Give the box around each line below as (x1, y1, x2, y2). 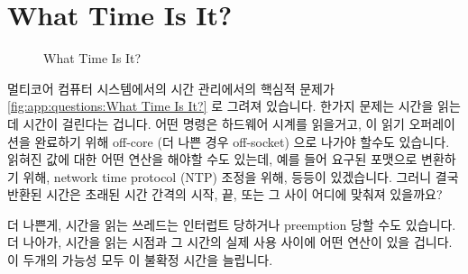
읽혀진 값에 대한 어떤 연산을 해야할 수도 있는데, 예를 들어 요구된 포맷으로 (7, 150, 418, 169)
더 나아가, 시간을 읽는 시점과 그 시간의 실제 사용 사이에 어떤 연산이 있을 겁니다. (7, 233, 453, 251)
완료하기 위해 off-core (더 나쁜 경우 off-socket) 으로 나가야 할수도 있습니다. (34, 132, 450, 151)
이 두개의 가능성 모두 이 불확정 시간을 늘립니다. (7, 251, 273, 269)
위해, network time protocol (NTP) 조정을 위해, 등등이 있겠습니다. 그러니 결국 (23, 167, 459, 186)
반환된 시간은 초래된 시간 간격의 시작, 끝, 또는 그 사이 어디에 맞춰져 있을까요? (7, 185, 443, 204)
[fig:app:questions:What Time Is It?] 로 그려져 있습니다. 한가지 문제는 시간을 (7, 96, 434, 115)
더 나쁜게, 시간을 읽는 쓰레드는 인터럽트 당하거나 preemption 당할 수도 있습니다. (7, 215, 456, 233)
